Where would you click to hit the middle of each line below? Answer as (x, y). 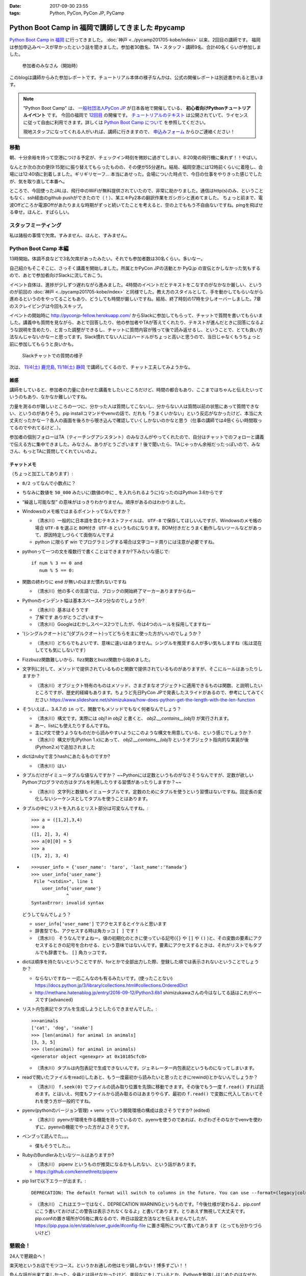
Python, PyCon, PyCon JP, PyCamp (87, 13)
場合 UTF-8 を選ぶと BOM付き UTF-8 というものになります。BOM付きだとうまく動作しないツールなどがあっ (148, 528)
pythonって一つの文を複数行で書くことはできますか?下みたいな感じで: (96, 551)
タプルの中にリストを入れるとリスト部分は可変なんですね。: (85, 808)
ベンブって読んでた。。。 (47, 1136)
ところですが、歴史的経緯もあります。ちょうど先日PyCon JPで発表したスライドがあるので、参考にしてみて (147, 693)
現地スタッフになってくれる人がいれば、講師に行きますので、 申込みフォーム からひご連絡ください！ (129, 132)
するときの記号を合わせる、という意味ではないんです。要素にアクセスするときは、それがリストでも (148, 945)
